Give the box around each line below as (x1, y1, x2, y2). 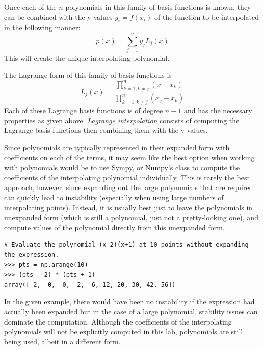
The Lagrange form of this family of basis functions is (4, 69, 172, 80)
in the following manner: (4, 22, 81, 33)
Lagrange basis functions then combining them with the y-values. (4, 125, 208, 136)
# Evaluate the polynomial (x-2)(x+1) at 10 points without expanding (4, 241, 249, 249)
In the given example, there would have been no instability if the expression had (4, 296, 255, 307)
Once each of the (4, 2, 57, 12)
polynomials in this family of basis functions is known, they (65, 2, 251, 12)
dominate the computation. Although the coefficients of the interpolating (4, 316, 232, 327)
